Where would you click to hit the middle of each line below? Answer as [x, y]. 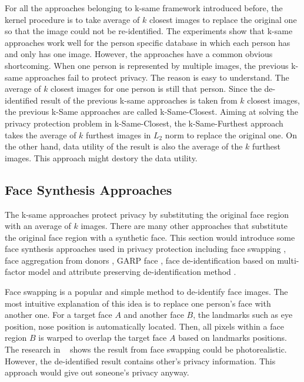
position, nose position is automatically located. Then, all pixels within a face [144, 326]
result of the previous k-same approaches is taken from [139, 100]
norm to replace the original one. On [231, 134]
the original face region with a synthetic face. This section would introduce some [150, 237]
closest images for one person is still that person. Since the [156, 89]
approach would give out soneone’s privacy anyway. [97, 372]
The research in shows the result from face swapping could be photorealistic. [146, 349]
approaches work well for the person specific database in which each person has [148, 42]
